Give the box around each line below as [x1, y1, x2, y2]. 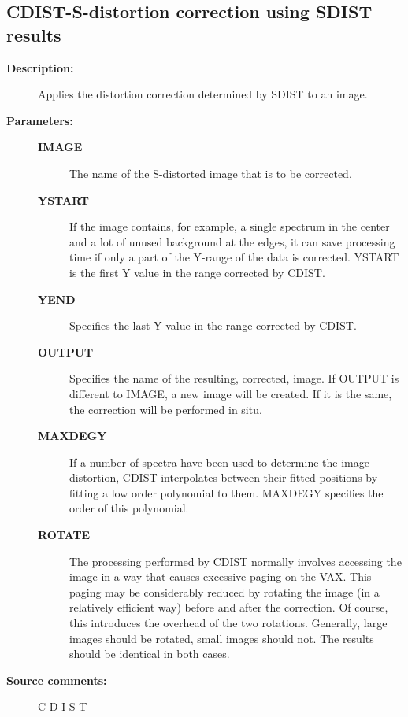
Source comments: [6, 671, 107, 688]
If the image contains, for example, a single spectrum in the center [69, 218, 390, 235]
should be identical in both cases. [69, 645, 230, 662]
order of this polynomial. [69, 500, 189, 516]
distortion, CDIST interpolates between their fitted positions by [69, 469, 378, 486]
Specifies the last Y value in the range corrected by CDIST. [69, 317, 357, 334]
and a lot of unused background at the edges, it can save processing [69, 233, 395, 249]
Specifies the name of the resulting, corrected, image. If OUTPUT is [69, 370, 399, 386]
